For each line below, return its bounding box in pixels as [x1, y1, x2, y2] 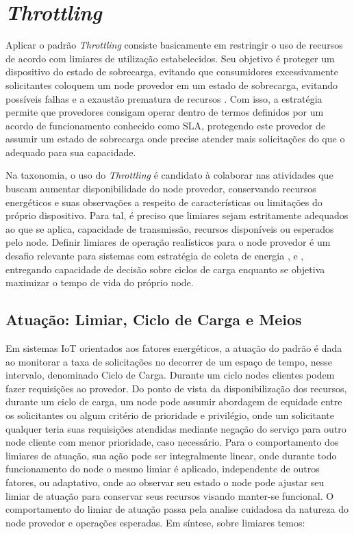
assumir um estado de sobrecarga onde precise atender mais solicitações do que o [5, 131, 345, 146]
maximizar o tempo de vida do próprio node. [5, 275, 194, 290]
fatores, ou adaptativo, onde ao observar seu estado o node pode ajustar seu [5, 474, 325, 489]
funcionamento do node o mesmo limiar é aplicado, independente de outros [5, 461, 320, 476]
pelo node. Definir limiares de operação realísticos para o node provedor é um [5, 235, 331, 249]
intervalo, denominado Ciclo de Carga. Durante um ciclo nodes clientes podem [5, 368, 335, 382]
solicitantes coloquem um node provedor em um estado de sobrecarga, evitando [5, 77, 338, 92]
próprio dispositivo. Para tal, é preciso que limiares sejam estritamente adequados [5, 208, 349, 222]
